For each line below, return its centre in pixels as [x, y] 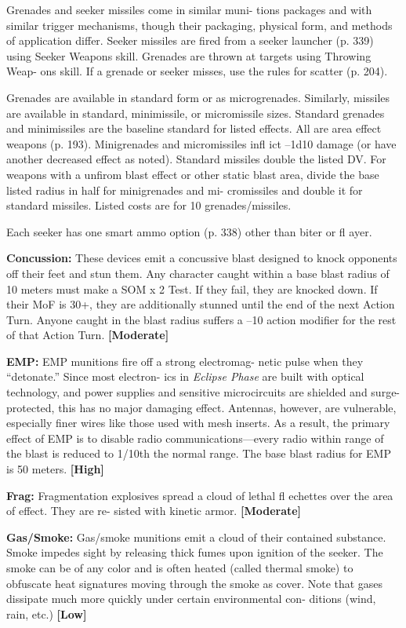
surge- [386, 392]
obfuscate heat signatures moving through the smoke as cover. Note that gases [195, 583]
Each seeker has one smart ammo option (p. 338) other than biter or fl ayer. [189, 231]
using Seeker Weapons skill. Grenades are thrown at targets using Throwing [189, 55]
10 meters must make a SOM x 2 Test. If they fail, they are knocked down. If [192, 288]
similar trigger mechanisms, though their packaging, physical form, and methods [199, 25]
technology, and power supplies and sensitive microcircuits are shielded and [187, 392]
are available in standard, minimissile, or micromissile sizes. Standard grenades [196, 113]
